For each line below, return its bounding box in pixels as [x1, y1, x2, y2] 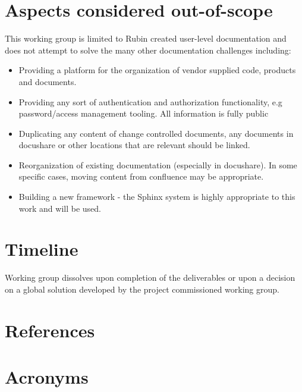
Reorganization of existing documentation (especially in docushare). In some [18, 158, 297, 171]
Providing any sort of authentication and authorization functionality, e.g [18, 95, 282, 108]
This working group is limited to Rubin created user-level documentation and [5, 32, 287, 45]
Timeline [5, 237, 78, 261]
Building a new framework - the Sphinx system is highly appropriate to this [18, 190, 295, 203]
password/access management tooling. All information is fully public [18, 107, 269, 120]
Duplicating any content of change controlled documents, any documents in [18, 127, 294, 139]
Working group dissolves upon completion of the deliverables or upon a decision [5, 271, 295, 284]
